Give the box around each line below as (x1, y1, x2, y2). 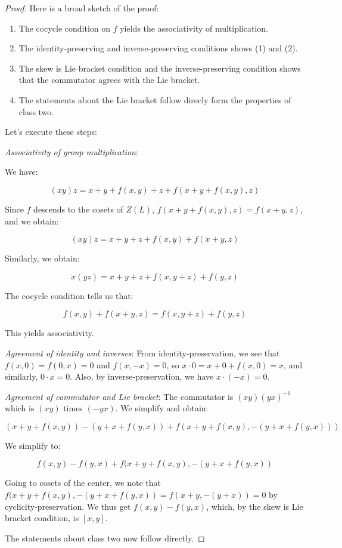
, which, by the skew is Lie (206, 500, 303, 512)
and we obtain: (5, 214, 59, 227)
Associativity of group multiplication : (5, 145, 138, 158)
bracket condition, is (5, 512, 79, 524)
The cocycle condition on (18, 21, 111, 34)
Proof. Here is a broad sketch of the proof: (5, 2, 159, 14)
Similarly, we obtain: (5, 252, 80, 264)
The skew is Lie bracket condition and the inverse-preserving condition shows (18, 61, 301, 74)
